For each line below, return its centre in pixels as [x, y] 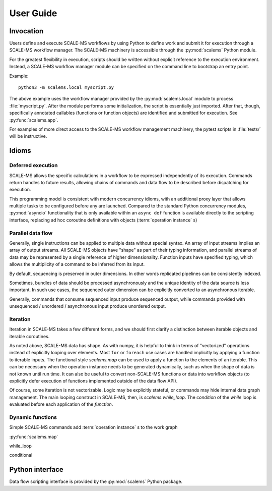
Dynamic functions [33, 417]
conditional [21, 455]
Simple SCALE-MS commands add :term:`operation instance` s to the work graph [94, 427]
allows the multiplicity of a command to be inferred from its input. [77, 264]
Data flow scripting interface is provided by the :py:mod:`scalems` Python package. [96, 481]
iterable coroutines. [29, 336]
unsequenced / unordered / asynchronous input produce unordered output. [88, 306]
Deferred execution [33, 166]
